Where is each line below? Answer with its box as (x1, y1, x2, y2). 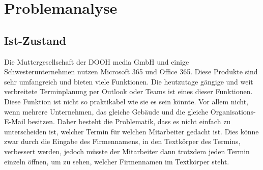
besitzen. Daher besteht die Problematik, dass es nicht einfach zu (27, 116, 231, 127)
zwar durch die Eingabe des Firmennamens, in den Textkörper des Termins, (4, 136, 241, 147)
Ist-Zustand (4, 32, 66, 48)
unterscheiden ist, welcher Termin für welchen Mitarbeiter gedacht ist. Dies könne (4, 126, 259, 136)
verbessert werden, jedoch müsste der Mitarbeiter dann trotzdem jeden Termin (4, 146, 250, 156)
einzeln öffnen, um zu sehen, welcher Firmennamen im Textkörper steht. (4, 156, 229, 166)
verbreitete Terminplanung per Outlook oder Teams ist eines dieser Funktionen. (4, 86, 253, 97)
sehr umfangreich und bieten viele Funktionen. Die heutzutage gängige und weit (4, 76, 253, 87)
